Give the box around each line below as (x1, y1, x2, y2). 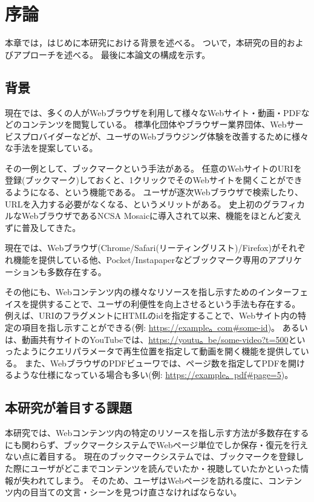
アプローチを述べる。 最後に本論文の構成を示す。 (13, 48, 211, 60)
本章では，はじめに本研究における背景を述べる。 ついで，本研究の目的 (5, 36, 287, 49)
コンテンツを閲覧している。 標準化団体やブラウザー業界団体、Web (21, 118, 287, 131)
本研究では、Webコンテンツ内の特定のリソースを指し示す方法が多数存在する (5, 426, 309, 439)
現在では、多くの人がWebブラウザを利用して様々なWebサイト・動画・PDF (5, 106, 301, 119)
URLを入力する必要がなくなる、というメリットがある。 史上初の (5, 197, 263, 210)
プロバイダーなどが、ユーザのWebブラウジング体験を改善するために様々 (21, 129, 309, 142)
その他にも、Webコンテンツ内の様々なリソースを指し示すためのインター (5, 285, 292, 298)
